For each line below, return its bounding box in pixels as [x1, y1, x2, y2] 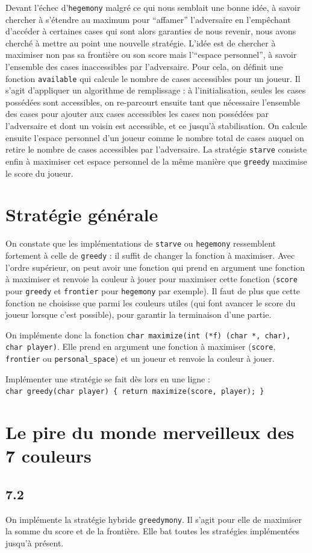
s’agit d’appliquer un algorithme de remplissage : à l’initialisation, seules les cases [5, 84, 306, 96]
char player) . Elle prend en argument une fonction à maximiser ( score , [5, 340, 276, 353]
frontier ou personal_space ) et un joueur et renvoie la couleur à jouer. [5, 352, 275, 364]
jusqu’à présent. [5, 536, 64, 549]
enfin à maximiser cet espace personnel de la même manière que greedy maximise [5, 154, 307, 167]
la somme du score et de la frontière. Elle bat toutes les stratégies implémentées [5, 525, 300, 537]
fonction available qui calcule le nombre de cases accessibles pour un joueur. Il [5, 72, 301, 84]
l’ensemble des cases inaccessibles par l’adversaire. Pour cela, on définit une [5, 60, 283, 73]
